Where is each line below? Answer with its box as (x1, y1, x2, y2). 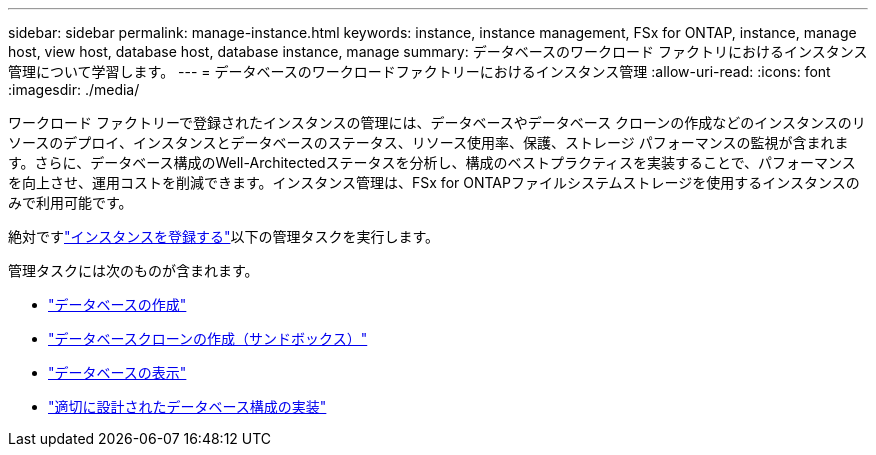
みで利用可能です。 (8, 194, 133, 211)
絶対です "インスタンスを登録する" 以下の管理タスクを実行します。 (8, 228, 440, 245)
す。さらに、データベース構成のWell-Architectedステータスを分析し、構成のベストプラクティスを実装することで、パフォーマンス (8, 154, 856, 171)
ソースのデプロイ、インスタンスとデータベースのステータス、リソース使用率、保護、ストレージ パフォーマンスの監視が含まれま (8, 134, 849, 151)
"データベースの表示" (48, 364, 187, 381)
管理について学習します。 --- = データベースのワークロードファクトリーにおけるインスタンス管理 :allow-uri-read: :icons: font (8, 63, 831, 80)
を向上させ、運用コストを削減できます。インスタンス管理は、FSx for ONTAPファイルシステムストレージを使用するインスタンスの (8, 174, 860, 191)
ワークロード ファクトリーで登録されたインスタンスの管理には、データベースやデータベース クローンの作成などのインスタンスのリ (8, 114, 866, 131)
